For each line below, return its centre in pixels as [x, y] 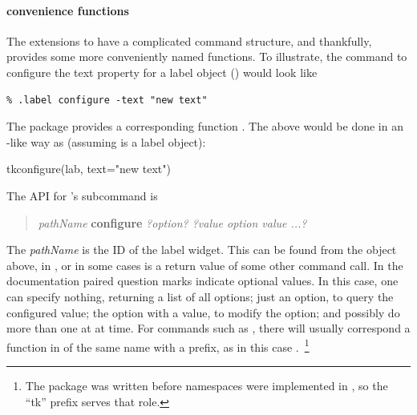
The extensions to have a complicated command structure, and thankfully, [189, 40]
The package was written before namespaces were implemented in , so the [206, 385]
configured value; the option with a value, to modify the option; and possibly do [203, 312]
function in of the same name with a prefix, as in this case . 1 [158, 345]
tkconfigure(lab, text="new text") [89, 169]
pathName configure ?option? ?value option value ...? [172, 222]
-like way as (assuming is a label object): [106, 141]
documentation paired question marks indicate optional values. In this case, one [202, 281]
